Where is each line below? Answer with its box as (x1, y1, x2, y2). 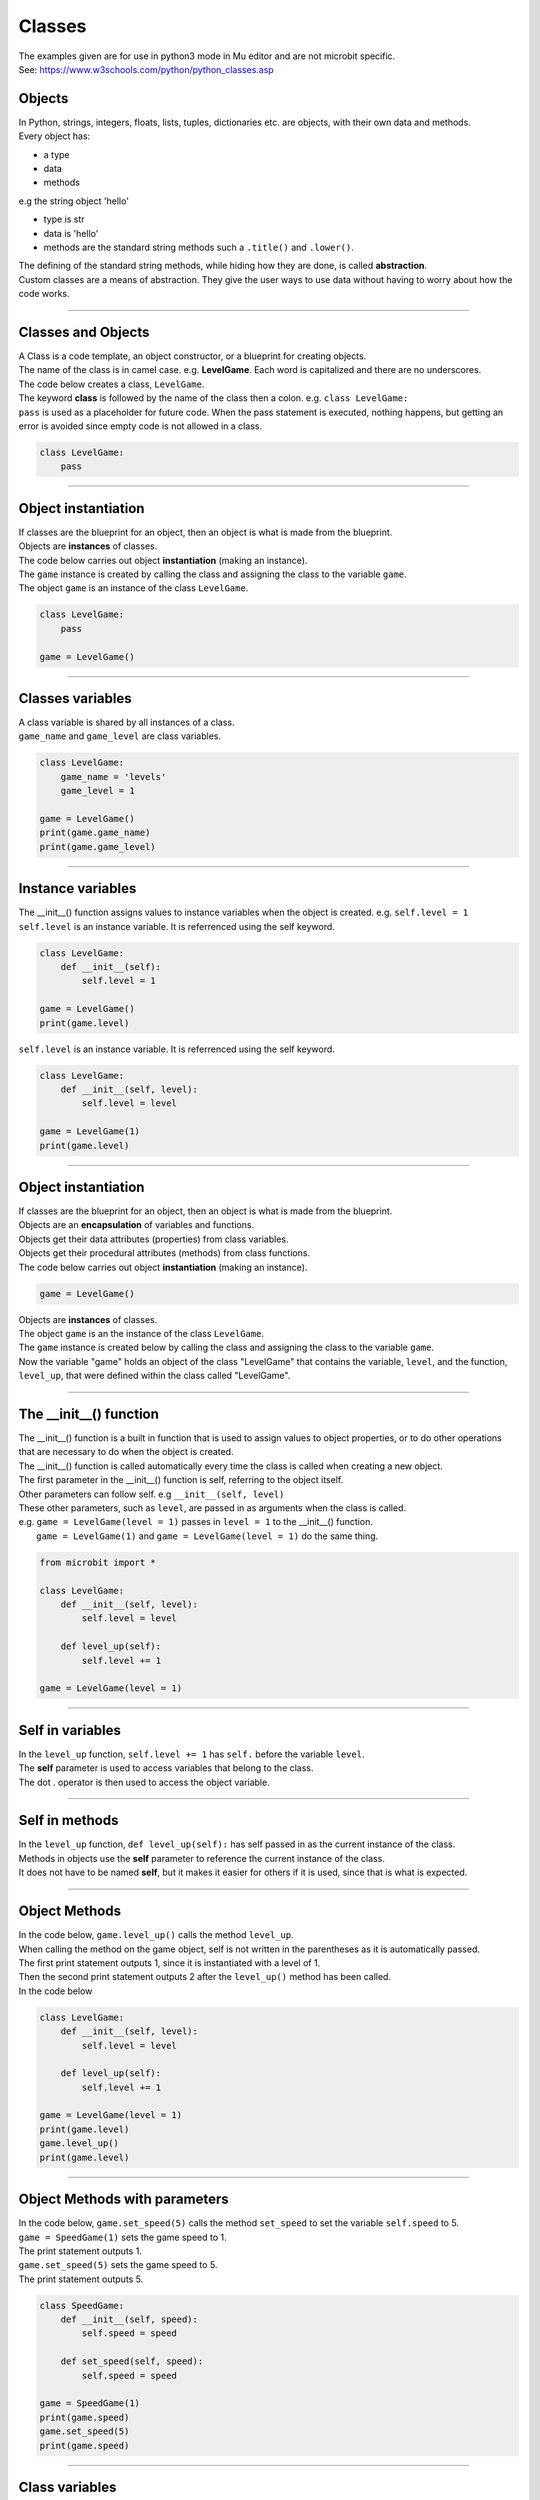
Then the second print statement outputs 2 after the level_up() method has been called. (18, 1971, 392, 1983)
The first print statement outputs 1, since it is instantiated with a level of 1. (18, 1956, 321, 1969)
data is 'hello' (43, 227, 99, 239)
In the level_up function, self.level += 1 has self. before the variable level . (18, 1748, 365, 1760)
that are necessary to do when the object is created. (18, 1446, 234, 1458)
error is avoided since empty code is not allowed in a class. (18, 420, 263, 432)
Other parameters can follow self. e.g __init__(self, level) (18, 1488, 285, 1500)
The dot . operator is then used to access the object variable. (18, 1776, 270, 1788)
